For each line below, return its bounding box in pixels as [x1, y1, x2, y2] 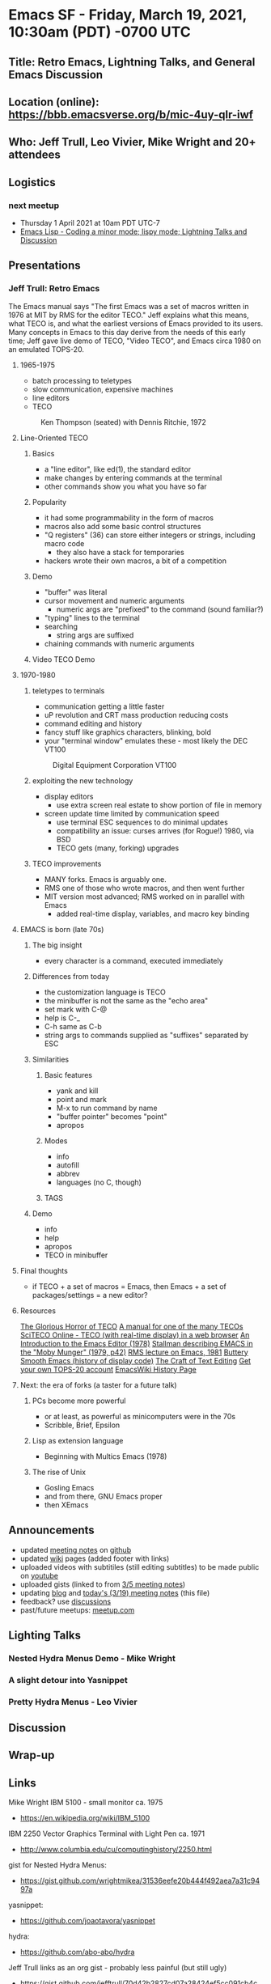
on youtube [19, 1571, 59, 1580]
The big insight [32, 940, 83, 950]
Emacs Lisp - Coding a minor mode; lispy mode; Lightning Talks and [19, 227, 248, 236]
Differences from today [32, 971, 110, 981]
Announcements [8, 1524, 95, 1537]
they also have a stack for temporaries [56, 547, 184, 557]
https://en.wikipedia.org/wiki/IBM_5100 [19, 1813, 150, 1823]
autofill [56, 1159, 79, 1170]
